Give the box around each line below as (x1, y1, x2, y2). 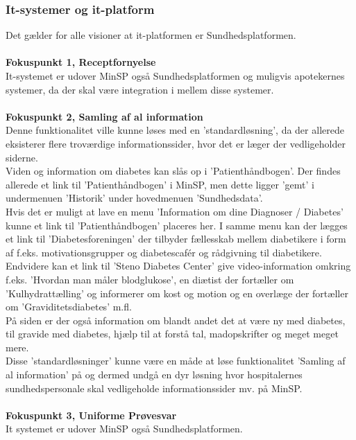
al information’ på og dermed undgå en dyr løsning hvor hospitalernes (6, 367, 303, 382)
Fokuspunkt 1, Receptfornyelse (6, 55, 156, 69)
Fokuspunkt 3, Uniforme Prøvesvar (6, 407, 177, 422)
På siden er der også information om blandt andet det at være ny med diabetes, (6, 313, 346, 327)
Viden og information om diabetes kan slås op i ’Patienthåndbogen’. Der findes (6, 164, 341, 178)
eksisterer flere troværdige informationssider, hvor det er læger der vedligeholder (6, 136, 346, 150)
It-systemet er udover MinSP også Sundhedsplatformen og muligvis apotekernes (6, 69, 345, 82)
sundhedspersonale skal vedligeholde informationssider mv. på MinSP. (6, 380, 303, 395)
